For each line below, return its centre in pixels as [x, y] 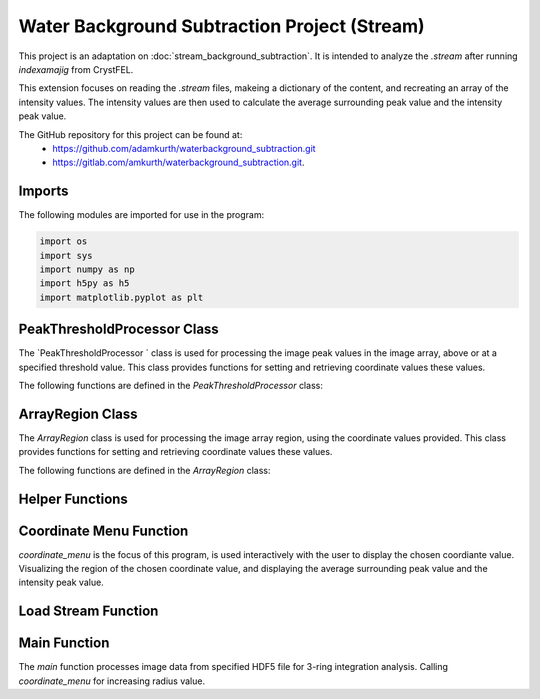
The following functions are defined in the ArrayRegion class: [144, 470]
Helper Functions [73, 498]
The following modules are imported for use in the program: [141, 215]
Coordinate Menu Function [103, 530]
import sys [66, 255]
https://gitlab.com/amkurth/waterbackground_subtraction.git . [178, 162]
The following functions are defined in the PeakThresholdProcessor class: [171, 386]
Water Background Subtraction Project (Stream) [221, 26]
